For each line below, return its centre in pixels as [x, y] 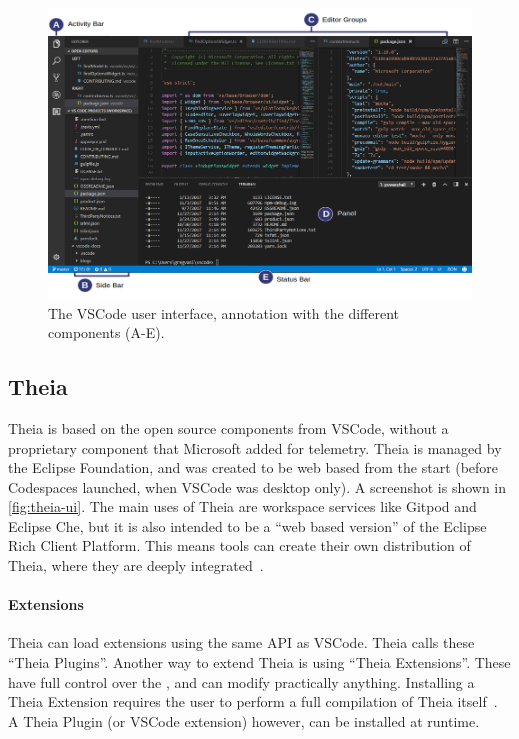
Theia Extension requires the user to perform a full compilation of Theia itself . [253, 701]
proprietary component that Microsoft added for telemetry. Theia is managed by [255, 447]
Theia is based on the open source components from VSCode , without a [228, 427]
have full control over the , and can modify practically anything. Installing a [241, 681]
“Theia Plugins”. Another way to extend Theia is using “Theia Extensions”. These [259, 662]
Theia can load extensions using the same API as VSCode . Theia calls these [241, 642]
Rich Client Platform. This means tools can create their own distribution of [239, 545]
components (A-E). [106, 332]
